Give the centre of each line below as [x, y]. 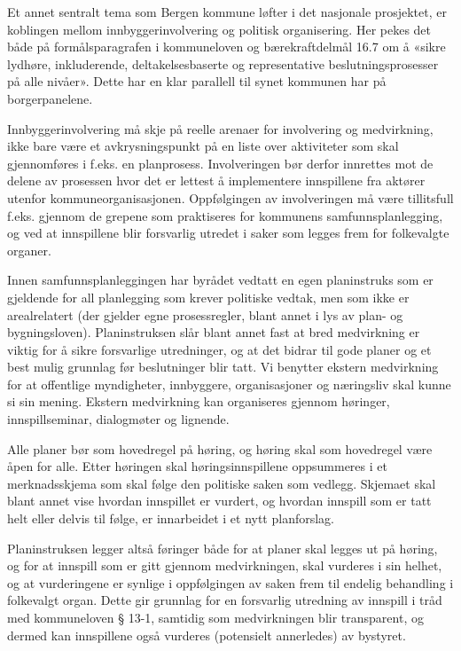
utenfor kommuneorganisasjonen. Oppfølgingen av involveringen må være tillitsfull [230, 197]
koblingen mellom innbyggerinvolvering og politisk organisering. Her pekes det [219, 29]
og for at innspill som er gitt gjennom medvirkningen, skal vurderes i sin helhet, [225, 565]
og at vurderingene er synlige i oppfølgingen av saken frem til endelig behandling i [230, 582]
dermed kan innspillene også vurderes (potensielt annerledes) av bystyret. [207, 635]
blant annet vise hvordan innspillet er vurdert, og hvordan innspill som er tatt [219, 501]
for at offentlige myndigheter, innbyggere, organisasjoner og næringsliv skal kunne [229, 384]
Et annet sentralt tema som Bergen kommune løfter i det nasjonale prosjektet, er [227, 12]
